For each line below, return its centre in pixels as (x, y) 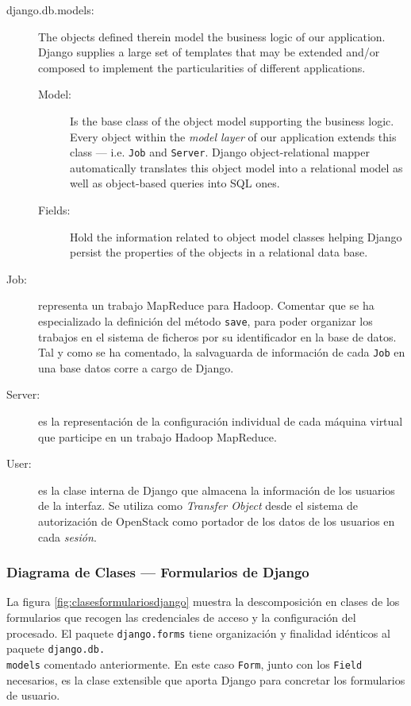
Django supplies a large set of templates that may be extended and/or (209, 52)
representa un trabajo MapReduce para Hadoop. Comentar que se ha (206, 305)
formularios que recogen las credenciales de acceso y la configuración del (181, 617)
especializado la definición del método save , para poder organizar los (205, 320)
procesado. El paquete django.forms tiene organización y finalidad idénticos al (198, 633)
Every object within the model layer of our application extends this (233, 136)
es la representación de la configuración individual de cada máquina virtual (221, 421)
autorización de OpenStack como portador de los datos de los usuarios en (217, 521)
